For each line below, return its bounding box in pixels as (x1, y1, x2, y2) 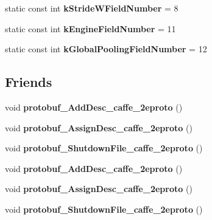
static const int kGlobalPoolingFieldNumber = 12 (5, 43, 207, 55)
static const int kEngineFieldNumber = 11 (5, 22, 176, 35)
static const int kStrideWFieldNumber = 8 (5, 2, 178, 14)
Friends (5, 72, 52, 91)
